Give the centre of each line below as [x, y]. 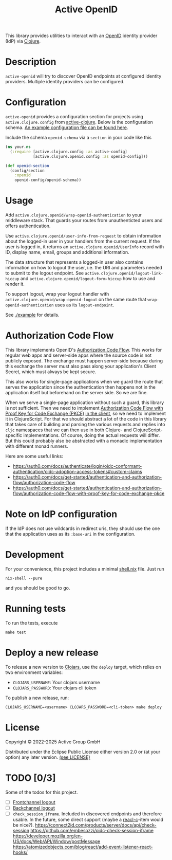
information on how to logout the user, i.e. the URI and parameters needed [84, 268]
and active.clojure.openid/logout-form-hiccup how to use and [88, 279]
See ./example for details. [32, 315]
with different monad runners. [37, 446]
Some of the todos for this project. [42, 792]
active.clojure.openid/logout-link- [124, 273]
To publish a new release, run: [37, 698]
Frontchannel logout [34, 802]
